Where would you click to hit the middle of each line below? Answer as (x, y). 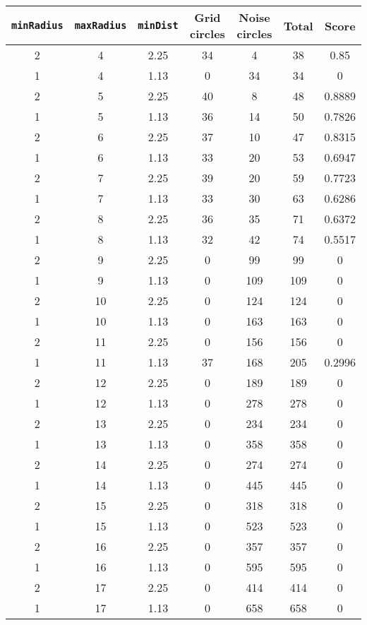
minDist (158, 25)
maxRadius (101, 25)
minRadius (37, 25)
